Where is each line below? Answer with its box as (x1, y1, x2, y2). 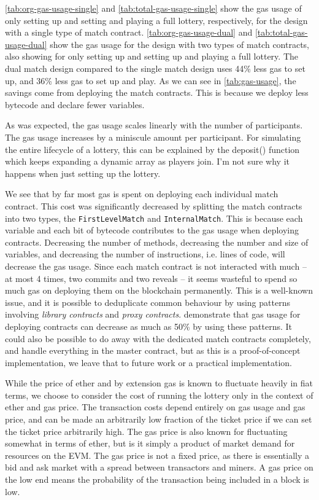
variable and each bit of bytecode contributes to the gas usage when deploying (5, 224, 299, 236)
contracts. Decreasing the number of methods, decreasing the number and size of (5, 235, 309, 248)
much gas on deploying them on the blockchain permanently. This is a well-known (5, 284, 313, 297)
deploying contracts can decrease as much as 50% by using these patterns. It (5, 319, 293, 332)
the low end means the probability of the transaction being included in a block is (5, 473, 309, 486)
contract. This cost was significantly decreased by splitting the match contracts (5, 199, 302, 212)
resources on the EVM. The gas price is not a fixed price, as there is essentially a (5, 448, 309, 461)
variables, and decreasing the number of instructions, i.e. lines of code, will (5, 248, 285, 260)
